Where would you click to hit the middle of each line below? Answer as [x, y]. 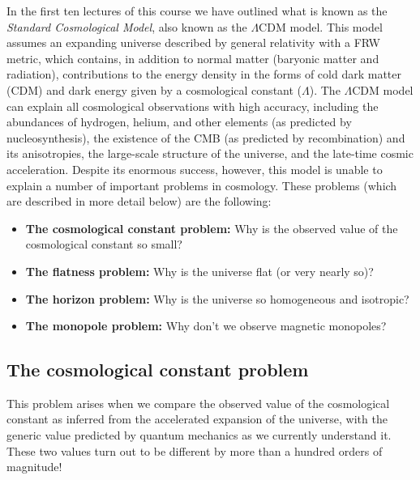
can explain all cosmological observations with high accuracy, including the [193, 106]
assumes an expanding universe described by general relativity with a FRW [193, 42]
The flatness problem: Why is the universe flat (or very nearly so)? [199, 271]
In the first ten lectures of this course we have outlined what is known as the [197, 11]
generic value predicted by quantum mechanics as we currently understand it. [199, 435]
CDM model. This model [321, 26]
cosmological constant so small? [104, 244]
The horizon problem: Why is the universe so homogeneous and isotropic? [217, 298]
